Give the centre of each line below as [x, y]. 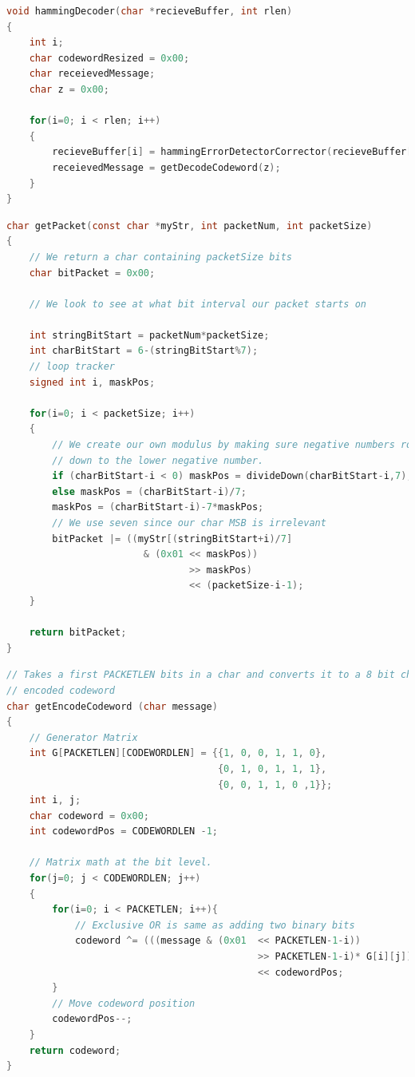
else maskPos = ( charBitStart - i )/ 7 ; [149, 491]
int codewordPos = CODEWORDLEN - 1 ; [123, 832]
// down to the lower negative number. [158, 460]
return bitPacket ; [78, 633]
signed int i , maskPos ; [92, 382]
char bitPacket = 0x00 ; [92, 273]
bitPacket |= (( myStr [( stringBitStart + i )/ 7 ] [172, 538]
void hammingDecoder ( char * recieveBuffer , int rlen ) [150, 11]
